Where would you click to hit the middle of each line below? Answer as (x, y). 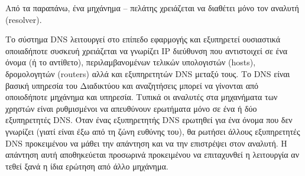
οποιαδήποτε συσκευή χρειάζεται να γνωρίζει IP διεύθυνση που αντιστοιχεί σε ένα (147, 50)
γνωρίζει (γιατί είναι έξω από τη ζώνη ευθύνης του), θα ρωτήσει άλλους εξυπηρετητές (153, 131)
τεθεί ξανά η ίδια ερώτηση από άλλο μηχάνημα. (87, 166)
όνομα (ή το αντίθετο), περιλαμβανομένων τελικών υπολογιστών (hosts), (131, 62)
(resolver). (24, 19)
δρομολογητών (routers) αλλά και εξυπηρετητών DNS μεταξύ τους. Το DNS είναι (148, 73)
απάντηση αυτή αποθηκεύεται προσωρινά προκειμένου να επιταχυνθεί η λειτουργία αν (152, 155)
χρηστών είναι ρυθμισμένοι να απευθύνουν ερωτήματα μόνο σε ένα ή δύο (131, 108)
